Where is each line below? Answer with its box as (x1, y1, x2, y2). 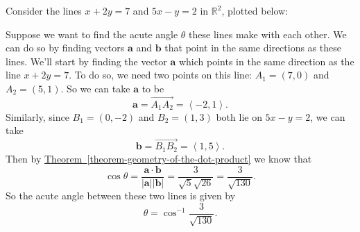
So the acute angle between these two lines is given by (6, 188, 236, 203)
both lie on (216, 109, 262, 124)
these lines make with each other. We (189, 26, 347, 41)
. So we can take (60, 81, 130, 95)
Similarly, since (6, 109, 69, 124)
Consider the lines (6, 3, 82, 17)
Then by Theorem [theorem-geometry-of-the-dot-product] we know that (6, 151, 312, 166)
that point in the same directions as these (164, 40, 341, 55)
